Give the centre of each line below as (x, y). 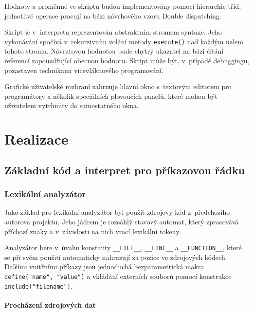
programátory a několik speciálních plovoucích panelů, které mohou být (111, 96)
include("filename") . (38, 285)
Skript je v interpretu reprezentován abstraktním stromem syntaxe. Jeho (113, 32)
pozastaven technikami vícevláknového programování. (84, 70)
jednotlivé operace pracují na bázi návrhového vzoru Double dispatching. (113, 15)
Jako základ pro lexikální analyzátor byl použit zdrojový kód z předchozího (117, 212)
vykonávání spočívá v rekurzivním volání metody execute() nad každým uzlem (124, 41)
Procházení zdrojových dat (50, 304)
